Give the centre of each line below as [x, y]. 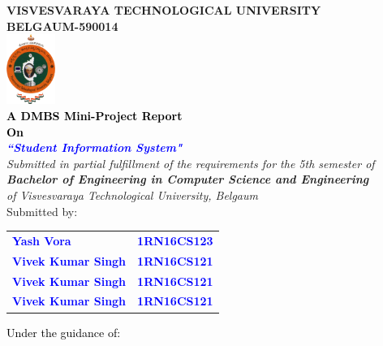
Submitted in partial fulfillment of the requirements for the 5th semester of [191, 163]
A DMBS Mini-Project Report [95, 116]
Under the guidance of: [64, 332]
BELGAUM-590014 [62, 26]
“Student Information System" [95, 147]
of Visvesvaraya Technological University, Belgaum [132, 195]
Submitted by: [42, 211]
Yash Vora [42, 240]
